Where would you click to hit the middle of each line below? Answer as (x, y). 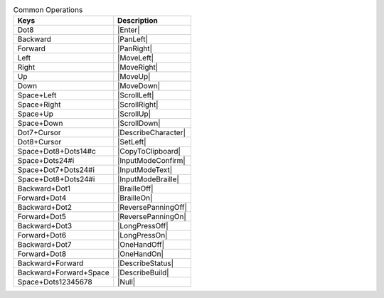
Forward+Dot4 (42, 198)
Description (138, 21)
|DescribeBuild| (144, 272)
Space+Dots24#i (46, 161)
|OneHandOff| (141, 245)
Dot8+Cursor (39, 142)
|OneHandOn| (140, 254)
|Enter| (129, 30)
